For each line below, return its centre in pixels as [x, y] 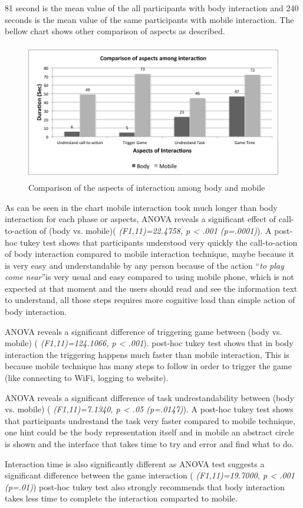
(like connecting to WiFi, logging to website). [87, 378]
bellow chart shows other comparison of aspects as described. [115, 31]
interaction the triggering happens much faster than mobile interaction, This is [147, 354]
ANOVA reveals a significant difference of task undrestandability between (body [149, 397]
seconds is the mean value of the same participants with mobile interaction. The [149, 19]
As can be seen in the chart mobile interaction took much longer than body [141, 207]
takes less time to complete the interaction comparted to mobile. [121, 498]
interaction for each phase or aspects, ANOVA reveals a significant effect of [141, 219]
